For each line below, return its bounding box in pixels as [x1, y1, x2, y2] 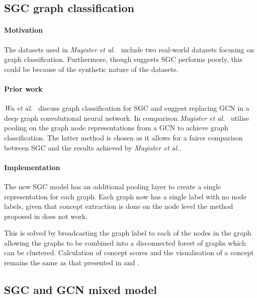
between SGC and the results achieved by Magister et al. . [4, 142, 182, 153]
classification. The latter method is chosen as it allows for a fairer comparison [4, 132, 243, 142]
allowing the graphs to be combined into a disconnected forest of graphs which [4, 237, 246, 248]
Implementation [4, 162, 60, 172]
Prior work [4, 83, 43, 94]
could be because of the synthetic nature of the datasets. [4, 63, 179, 74]
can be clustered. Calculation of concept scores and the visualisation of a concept [4, 247, 254, 258]
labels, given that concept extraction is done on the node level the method [4, 201, 233, 211]
